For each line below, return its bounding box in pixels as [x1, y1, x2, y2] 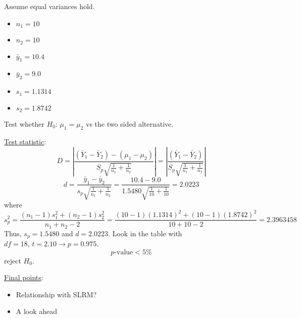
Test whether [4, 119, 44, 129]
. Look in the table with [108, 228, 182, 238]
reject [4, 255, 21, 266]
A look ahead [16, 306, 58, 316]
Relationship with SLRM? [16, 289, 97, 299]
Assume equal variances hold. [4, 1, 95, 11]
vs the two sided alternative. [85, 119, 174, 129]
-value [114, 248, 133, 256]
